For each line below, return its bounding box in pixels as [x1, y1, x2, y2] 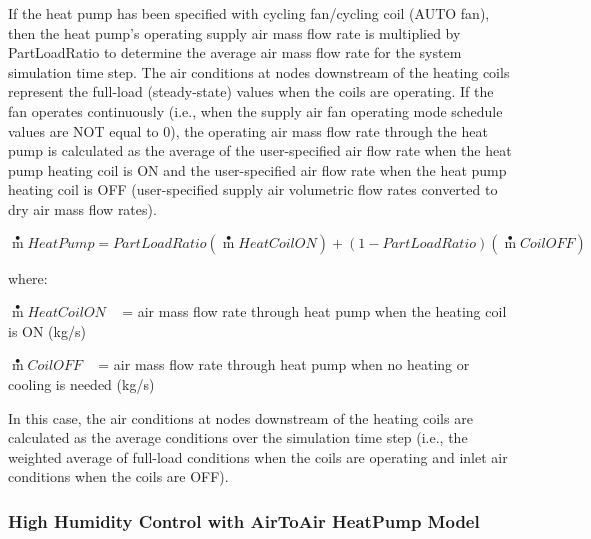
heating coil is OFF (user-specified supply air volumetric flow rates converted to [8, 179, 498, 200]
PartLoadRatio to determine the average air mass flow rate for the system [8, 42, 462, 63]
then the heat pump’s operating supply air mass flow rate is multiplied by [8, 22, 461, 43]
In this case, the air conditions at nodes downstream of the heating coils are [8, 407, 473, 428]
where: [8, 267, 48, 288]
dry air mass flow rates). [8, 198, 157, 219]
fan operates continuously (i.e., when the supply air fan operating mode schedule [8, 100, 503, 121]
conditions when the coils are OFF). [8, 466, 229, 487]
